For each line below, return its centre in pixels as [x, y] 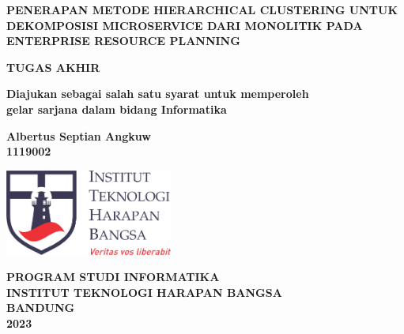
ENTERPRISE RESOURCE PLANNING [123, 41]
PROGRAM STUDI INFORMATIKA [113, 277]
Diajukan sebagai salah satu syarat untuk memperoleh [158, 94]
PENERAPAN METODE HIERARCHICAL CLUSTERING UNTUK [202, 9]
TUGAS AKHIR [53, 67]
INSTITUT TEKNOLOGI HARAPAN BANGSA [144, 292]
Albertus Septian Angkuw [79, 135]
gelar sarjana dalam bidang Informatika [117, 109]
